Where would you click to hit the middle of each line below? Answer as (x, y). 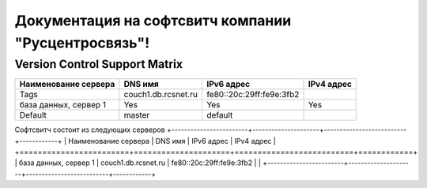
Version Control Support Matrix (99, 64)
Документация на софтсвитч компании (153, 21)
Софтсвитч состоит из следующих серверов (90, 130)
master (137, 115)
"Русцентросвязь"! (82, 43)
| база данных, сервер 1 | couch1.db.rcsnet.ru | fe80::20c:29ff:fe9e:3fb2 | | (138, 163)
